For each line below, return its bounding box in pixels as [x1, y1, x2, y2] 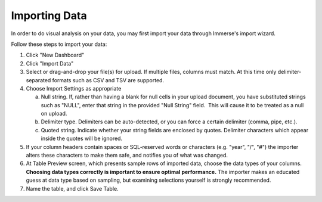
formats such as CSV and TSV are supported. [52, 76, 164, 83]
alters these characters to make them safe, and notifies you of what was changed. [26, 152, 228, 159]
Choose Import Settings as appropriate [26, 85, 122, 92]
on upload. [41, 110, 67, 117]
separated [26, 76, 51, 83]
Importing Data [11, 9, 87, 22]
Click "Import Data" [26, 60, 74, 67]
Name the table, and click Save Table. [26, 185, 119, 192]
